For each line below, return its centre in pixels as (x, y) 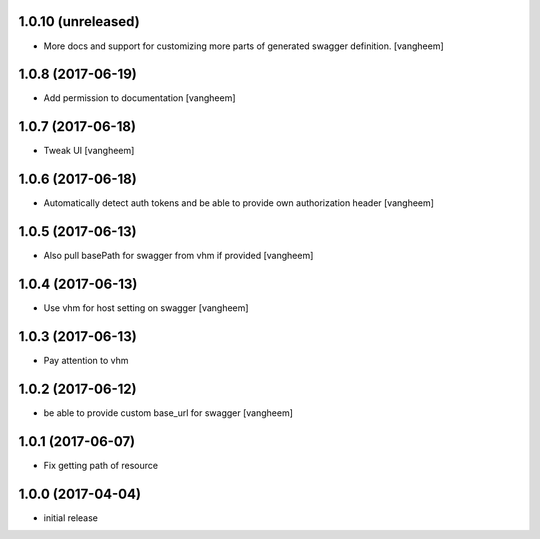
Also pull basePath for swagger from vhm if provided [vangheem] (178, 256)
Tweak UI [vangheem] (89, 151)
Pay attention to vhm (86, 360)
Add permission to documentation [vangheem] (139, 98)
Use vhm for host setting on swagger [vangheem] (146, 308)
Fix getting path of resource (101, 465)
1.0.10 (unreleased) (79, 21)
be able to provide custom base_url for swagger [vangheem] (168, 412)
